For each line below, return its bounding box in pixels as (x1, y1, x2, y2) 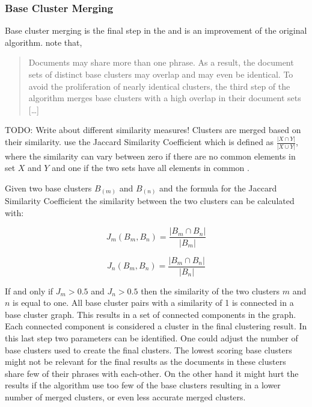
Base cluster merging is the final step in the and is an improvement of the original (5, 24, 307, 37)
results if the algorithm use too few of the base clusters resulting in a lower (5, 379, 281, 391)
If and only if (5, 284, 54, 297)
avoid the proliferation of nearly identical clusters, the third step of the (28, 79, 290, 92)
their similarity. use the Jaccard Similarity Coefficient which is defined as (5, 135, 274, 148)
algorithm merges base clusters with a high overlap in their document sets (28, 92, 301, 104)
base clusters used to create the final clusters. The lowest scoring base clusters (5, 343, 292, 356)
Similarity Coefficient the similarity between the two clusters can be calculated (5, 194, 295, 207)
